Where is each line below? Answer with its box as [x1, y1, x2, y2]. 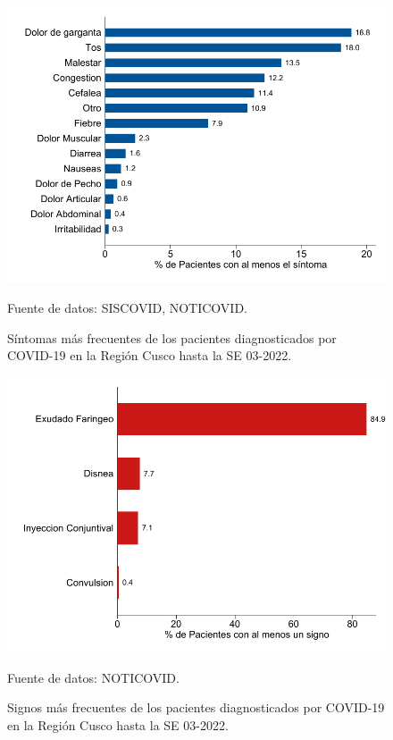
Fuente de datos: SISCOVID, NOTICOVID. [7, 298, 247, 316]
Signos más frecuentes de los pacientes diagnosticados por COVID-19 [7, 698, 385, 717]
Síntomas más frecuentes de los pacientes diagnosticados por [7, 328, 337, 347]
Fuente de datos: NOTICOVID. [7, 668, 180, 686]
